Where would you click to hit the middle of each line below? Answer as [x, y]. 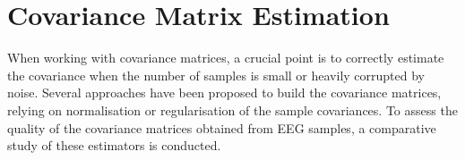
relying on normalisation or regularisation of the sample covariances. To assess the [232, 109]
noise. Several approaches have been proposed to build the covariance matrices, [224, 93]
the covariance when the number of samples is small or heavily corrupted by [216, 75]
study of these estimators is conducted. [114, 145]
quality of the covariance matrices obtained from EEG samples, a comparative [222, 127]
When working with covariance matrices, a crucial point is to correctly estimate [226, 58]
